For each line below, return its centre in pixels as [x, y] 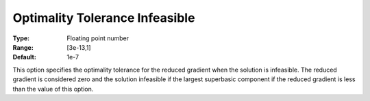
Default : [25, 57]
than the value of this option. [53, 89]
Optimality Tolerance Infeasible [104, 18]
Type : [21, 38]
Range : [23, 47]
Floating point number [98, 38]
